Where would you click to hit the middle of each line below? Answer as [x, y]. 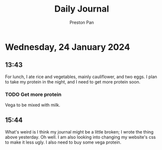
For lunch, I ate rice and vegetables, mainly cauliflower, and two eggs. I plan [81, 77]
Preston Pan [82, 22]
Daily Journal [82, 9]
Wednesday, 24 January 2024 [68, 47]
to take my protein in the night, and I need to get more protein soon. [73, 82]
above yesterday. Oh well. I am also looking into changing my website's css [81, 137]
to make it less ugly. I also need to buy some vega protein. [63, 142]
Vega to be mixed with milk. [33, 105]
